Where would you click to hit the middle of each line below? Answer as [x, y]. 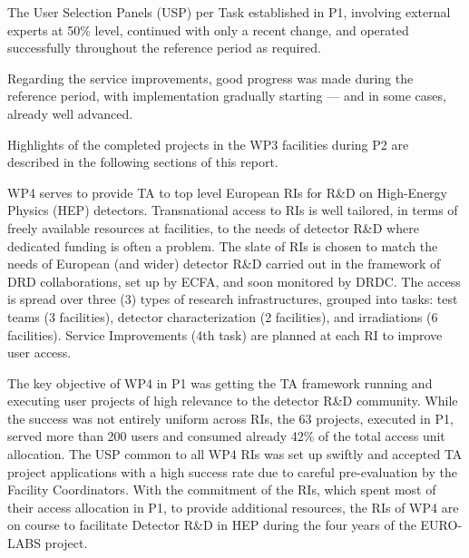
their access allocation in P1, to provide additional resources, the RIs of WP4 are [233, 507]
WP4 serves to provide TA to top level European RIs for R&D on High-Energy [227, 192]
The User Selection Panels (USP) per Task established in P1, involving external [229, 12]
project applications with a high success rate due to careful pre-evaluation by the [232, 471]
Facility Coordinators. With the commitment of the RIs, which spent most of [222, 489]
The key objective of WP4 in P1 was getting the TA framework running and [220, 382]
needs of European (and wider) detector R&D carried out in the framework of [224, 264]
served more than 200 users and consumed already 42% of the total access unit [226, 436]
